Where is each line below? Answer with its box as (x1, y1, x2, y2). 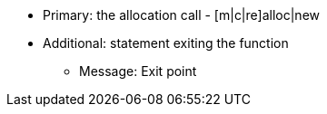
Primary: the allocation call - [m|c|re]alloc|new (43, 7, 321, 23)
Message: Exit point (79, 63, 197, 79)
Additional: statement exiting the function (43, 35, 289, 51)
